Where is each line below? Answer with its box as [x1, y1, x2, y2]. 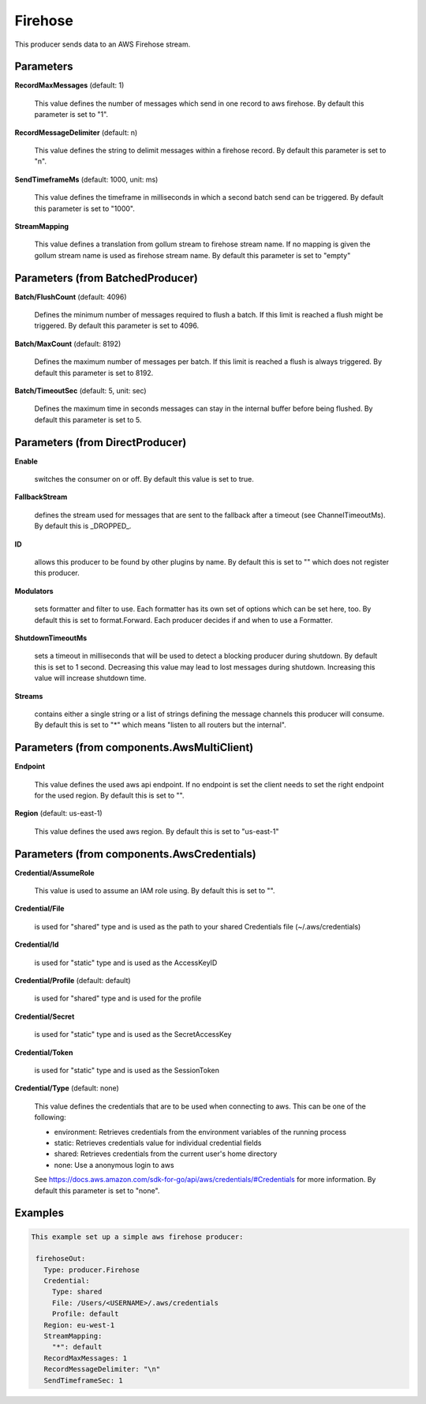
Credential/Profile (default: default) [14, 976, 131, 985]
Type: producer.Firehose [43, 1265, 140, 1274]
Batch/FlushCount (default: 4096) [14, 292, 127, 302]
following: [34, 1113, 66, 1122]
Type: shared [51, 1287, 103, 1297]
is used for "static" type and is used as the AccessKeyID [34, 958, 218, 967]
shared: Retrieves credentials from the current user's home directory [54, 1149, 278, 1158]
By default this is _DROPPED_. [34, 521, 132, 531]
